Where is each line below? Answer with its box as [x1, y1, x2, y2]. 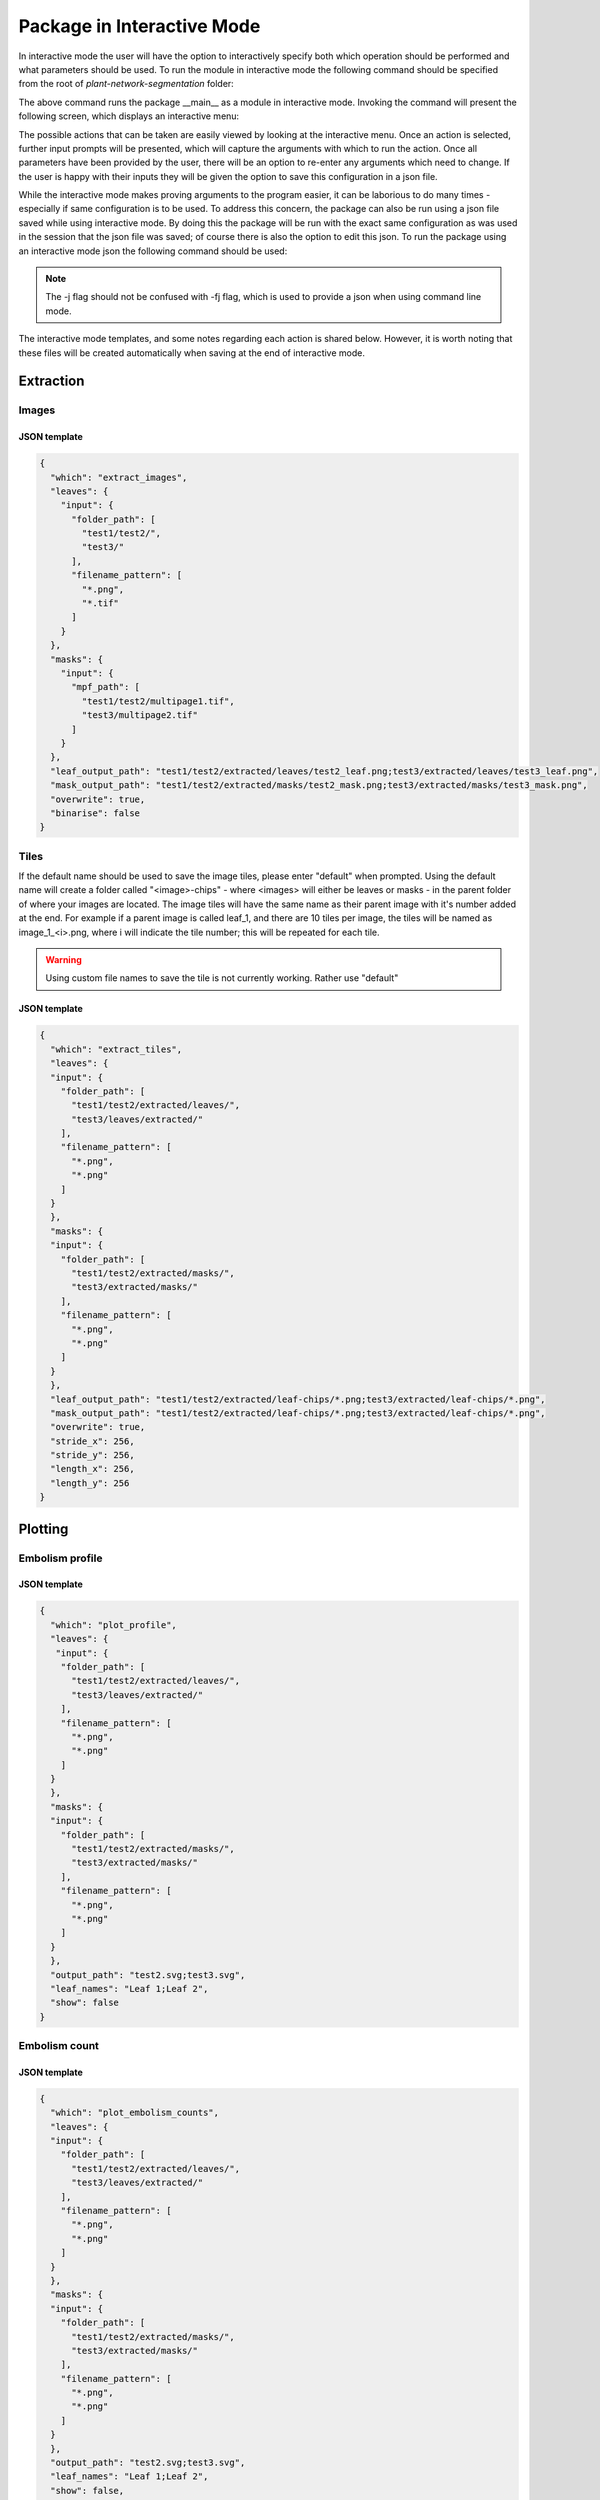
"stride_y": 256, [50, 1450, 135, 1461]
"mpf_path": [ [71, 681, 140, 693]
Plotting [18, 1520, 69, 1537]
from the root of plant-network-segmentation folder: [18, 78, 234, 90]
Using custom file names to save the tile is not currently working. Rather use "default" [45, 972, 399, 984]
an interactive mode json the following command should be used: [18, 245, 288, 257]
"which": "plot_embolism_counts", [50, 2107, 220, 2119]
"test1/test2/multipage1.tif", [81, 695, 235, 707]
